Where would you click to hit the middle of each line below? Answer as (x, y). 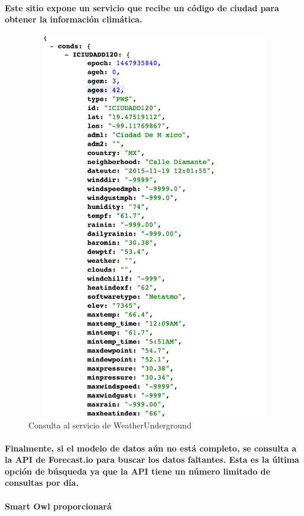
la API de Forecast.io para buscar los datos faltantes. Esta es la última (152, 459)
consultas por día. (42, 483)
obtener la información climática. (74, 19)
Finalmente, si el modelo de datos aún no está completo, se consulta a (151, 448)
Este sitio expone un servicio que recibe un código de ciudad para (142, 7)
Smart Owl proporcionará (58, 506)
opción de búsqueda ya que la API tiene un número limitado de (138, 471)
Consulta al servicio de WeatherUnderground (110, 425)
